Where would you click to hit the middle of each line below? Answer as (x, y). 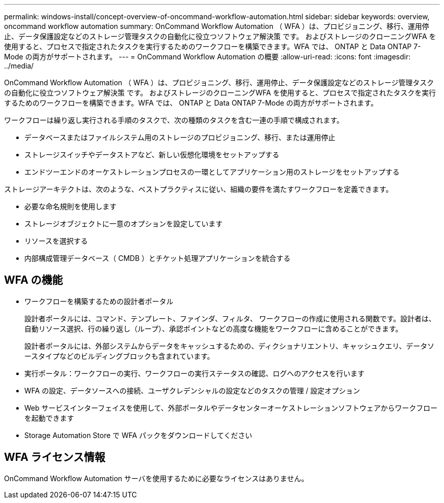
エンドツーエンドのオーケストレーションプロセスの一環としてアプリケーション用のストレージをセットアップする (212, 172)
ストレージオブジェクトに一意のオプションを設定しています (124, 224)
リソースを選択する (56, 241)
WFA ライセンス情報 (55, 457)
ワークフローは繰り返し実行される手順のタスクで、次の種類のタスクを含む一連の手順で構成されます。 (174, 120)
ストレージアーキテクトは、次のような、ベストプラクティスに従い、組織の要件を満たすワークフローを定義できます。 (198, 189)
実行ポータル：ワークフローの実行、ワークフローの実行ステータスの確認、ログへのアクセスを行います (195, 373)
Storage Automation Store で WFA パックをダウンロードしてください (138, 435)
